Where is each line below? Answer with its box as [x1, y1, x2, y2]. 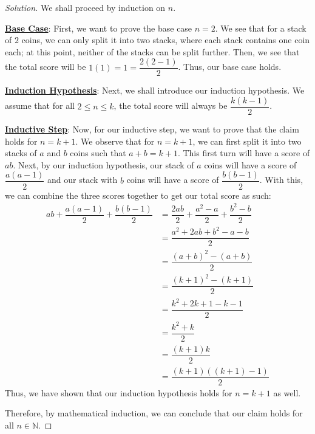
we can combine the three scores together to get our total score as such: [5, 188, 271, 201]
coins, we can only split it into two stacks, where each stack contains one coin [21, 33, 310, 46]
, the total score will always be [113, 99, 228, 112]
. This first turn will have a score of [177, 146, 310, 159]
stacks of [5, 146, 37, 159]
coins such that [70, 146, 126, 159]
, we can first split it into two [192, 134, 302, 147]
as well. [273, 386, 301, 399]
